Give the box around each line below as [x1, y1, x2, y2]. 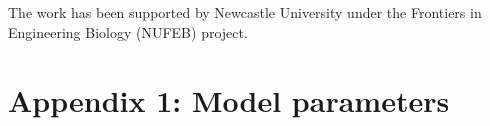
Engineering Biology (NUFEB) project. [8, 21, 248, 42]
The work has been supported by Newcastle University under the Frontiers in [8, 2, 482, 22]
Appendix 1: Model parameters [8, 80, 450, 121]
